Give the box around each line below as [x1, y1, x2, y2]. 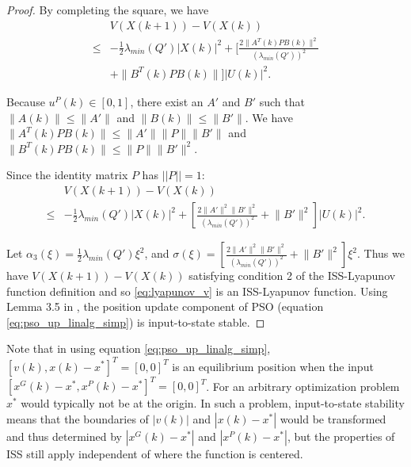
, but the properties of [287, 427, 395, 444]
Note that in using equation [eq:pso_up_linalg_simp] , [6, 340, 271, 357]
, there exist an [130, 94, 204, 109]
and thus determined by [6, 427, 122, 444]
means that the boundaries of [6, 410, 149, 427]
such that [259, 94, 305, 109]
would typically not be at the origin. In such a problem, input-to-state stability [21, 395, 405, 411]
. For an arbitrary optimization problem [206, 377, 400, 393]
